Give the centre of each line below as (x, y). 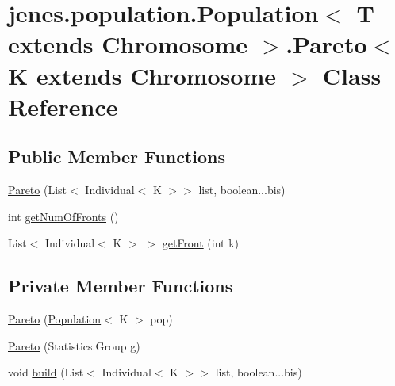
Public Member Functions (117, 157)
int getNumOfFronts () (63, 216)
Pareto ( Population (55, 319)
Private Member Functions (121, 286)
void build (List (46, 372)
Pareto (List (38, 190)
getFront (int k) (201, 243)
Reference (63, 106)
